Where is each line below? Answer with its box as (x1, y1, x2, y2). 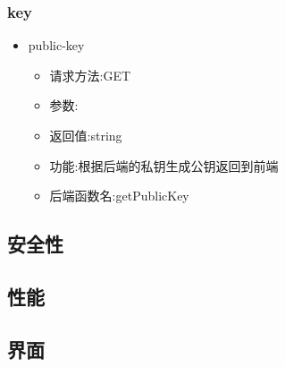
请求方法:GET (49, 65, 131, 84)
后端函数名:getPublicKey (49, 186, 189, 205)
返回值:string (49, 126, 122, 144)
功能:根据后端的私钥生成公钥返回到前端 (49, 156, 279, 175)
